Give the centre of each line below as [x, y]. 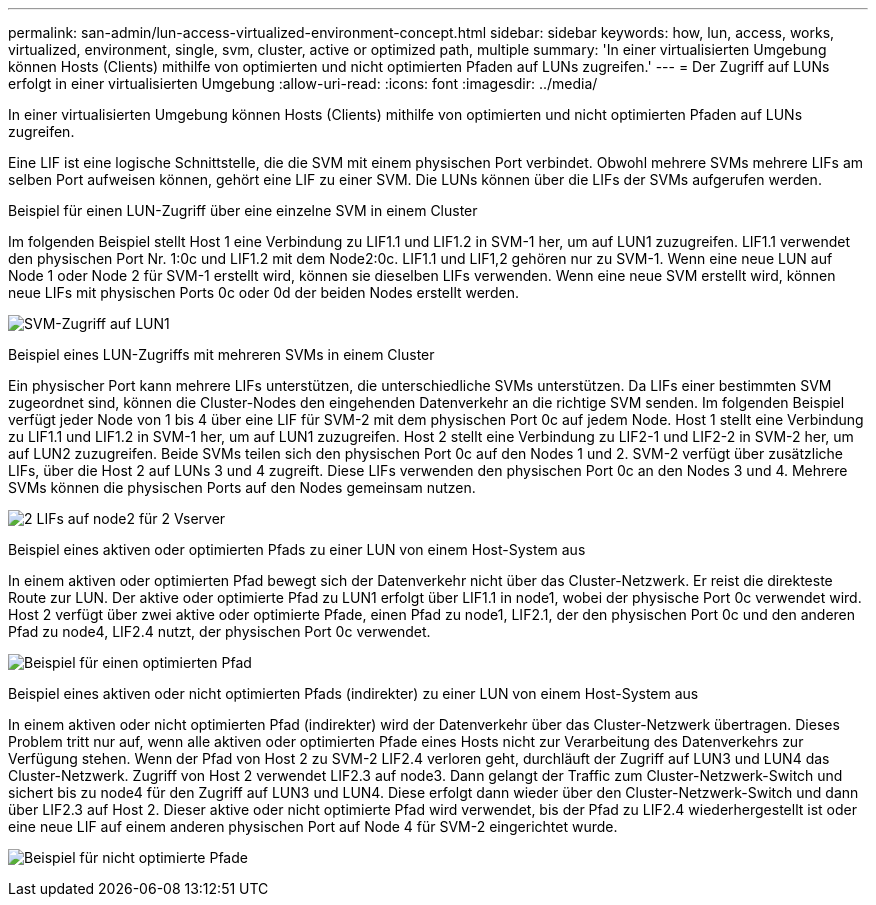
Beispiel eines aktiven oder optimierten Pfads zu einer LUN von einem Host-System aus [297, 549]
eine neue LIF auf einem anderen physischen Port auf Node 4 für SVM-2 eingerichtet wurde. [313, 826]
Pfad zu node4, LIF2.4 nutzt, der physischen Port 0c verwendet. [219, 631]
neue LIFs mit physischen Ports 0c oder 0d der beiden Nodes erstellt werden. [263, 292]
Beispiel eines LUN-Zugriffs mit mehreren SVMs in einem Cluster [221, 354]
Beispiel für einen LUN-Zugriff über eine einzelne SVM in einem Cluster [243, 210]
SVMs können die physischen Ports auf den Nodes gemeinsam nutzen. [242, 487]
